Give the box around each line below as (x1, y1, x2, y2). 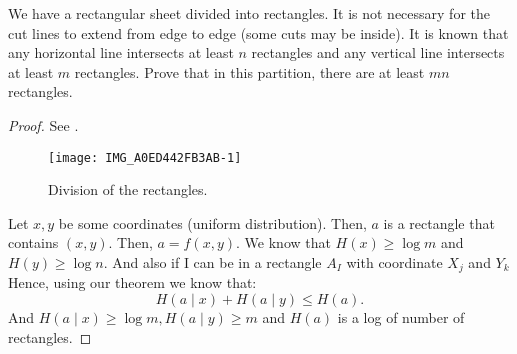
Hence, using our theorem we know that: (8, 272, 257, 293)
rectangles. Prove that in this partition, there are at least (74, 61, 425, 82)
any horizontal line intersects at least (8, 42, 234, 63)
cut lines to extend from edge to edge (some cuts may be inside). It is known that (8, 22, 509, 43)
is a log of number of (337, 307, 465, 328)
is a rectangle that (383, 212, 495, 233)
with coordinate (346, 252, 443, 272)
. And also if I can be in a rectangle (103, 252, 322, 272)
